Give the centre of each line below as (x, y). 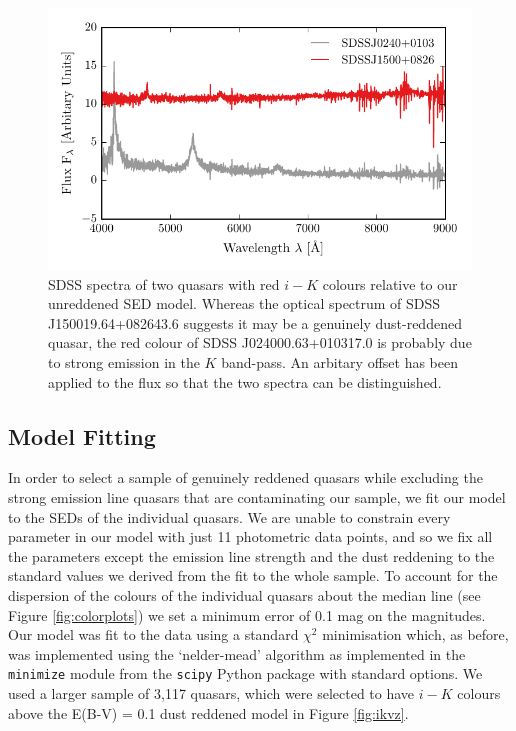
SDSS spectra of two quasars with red (164, 283)
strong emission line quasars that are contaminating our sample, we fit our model (257, 496)
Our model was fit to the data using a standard (153, 634)
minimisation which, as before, (415, 634)
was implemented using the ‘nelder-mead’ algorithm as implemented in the (237, 653)
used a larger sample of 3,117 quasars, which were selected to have (211, 692)
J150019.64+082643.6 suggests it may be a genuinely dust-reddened (255, 322)
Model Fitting (82, 435)
